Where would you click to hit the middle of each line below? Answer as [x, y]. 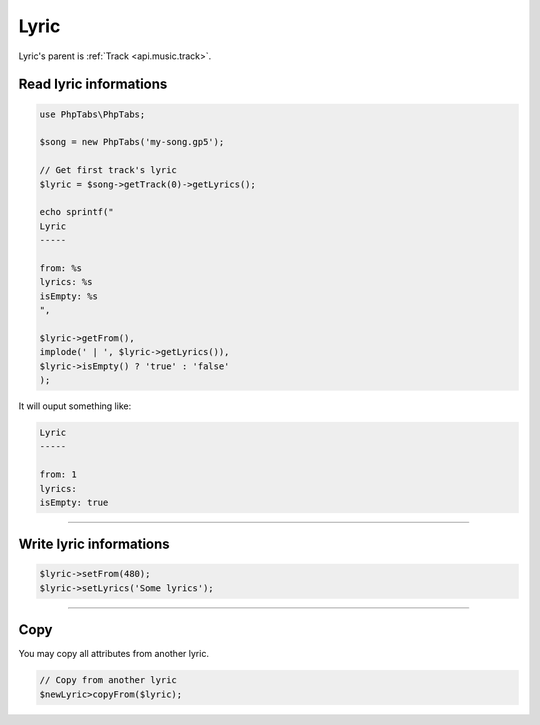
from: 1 [58, 474]
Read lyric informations [93, 84]
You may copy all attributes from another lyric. [114, 654]
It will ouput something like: [75, 406]
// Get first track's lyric [108, 170]
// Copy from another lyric [108, 680]
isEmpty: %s [69, 296]
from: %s [61, 268]
